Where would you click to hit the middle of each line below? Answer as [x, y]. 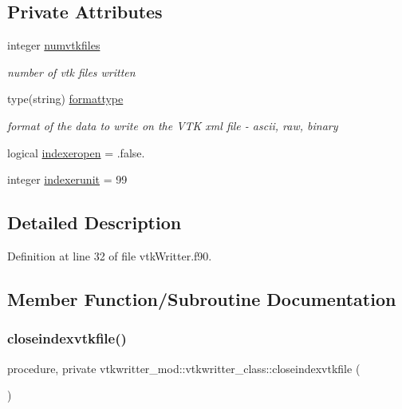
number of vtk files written [71, 71]
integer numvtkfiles [54, 45]
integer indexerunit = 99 [67, 179]
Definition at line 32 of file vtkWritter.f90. [110, 255]
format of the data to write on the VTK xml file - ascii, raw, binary [173, 125]
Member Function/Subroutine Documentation [202, 298]
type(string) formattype [65, 99]
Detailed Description [95, 222]
